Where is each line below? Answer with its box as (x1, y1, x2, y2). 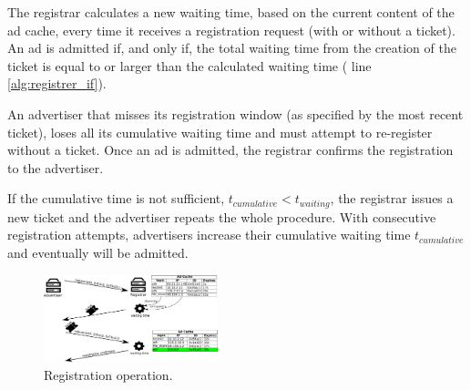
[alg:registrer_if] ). (7, 74, 107, 93)
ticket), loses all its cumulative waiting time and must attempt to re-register (7, 122, 433, 141)
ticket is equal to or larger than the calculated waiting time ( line (7, 56, 372, 75)
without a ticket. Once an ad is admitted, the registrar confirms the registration (7, 140, 454, 159)
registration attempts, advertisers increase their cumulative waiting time (7, 225, 411, 244)
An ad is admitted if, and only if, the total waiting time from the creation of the (7, 38, 456, 57)
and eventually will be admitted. (7, 242, 189, 262)
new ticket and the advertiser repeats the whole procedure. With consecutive (7, 207, 436, 226)
